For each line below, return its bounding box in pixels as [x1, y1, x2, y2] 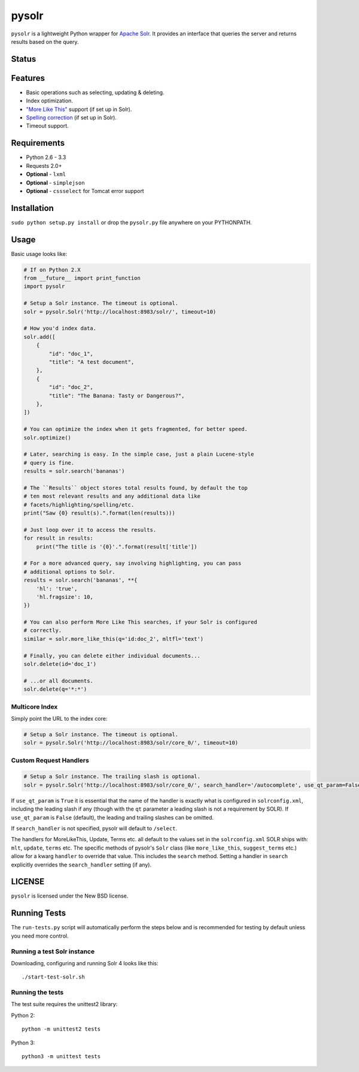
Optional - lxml [26, 171, 66, 178]
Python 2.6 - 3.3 [26, 153, 66, 161]
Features [11, 73, 45, 83]
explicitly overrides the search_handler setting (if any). [11, 861, 152, 868]
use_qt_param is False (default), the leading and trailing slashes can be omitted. [11, 814, 214, 821]
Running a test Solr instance [11, 947, 95, 956]
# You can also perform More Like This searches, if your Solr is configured [23, 619, 257, 626]
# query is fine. [23, 459, 75, 466]
